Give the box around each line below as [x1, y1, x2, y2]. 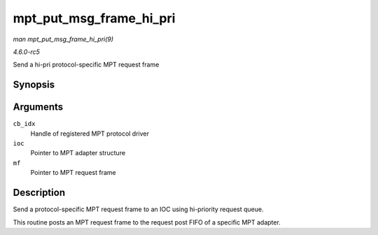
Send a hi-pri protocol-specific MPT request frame [13, 60, 160, 69]
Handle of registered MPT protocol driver [30, 129, 150, 138]
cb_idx [13, 120, 36, 128]
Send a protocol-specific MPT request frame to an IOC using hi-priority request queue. [13, 205, 264, 213]
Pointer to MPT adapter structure [30, 149, 126, 157]
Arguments [13, 101, 64, 113]
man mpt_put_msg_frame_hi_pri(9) [13, 35, 114, 43]
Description [13, 187, 66, 199]
